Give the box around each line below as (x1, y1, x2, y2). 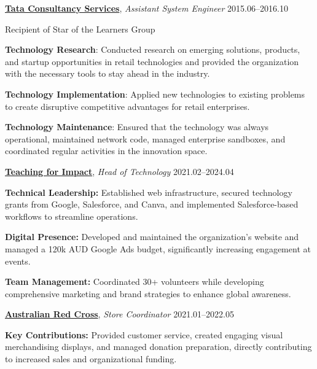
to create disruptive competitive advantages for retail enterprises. (5, 99, 250, 112)
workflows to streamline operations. (5, 209, 138, 222)
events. (5, 254, 31, 267)
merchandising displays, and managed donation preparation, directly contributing (5, 340, 312, 353)
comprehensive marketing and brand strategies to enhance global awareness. (5, 287, 291, 300)
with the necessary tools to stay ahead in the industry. (5, 67, 210, 80)
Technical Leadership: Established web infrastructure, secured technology (5, 185, 292, 198)
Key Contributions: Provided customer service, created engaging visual (5, 328, 283, 341)
